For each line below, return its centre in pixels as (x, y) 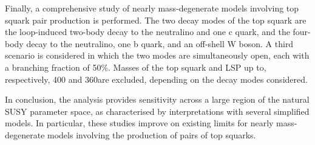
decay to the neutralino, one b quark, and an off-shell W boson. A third (160, 43)
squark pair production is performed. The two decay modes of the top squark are (156, 20)
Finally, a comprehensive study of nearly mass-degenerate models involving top (152, 8)
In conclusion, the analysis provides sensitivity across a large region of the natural (157, 99)
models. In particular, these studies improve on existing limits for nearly (139, 123)
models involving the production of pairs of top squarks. (152, 134)
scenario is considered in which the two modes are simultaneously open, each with (157, 55)
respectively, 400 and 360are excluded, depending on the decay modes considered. (156, 79)
